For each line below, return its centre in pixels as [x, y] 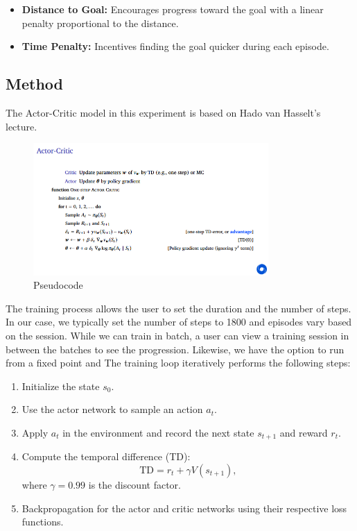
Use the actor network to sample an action [112, 409]
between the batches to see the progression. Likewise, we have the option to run [175, 349]
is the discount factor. [134, 484]
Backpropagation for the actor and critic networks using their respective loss [184, 508]
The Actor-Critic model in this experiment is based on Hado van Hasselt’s [163, 112]
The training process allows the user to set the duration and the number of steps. [178, 308]
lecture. [21, 126]
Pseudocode [58, 285]
